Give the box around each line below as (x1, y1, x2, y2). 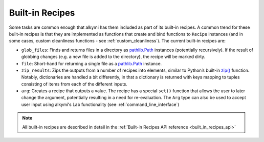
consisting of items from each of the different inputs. (21, 81, 128, 87)
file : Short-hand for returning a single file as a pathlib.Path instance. (21, 61, 162, 66)
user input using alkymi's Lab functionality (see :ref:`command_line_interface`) (21, 101, 179, 107)
